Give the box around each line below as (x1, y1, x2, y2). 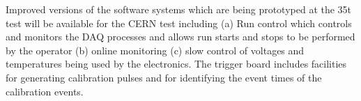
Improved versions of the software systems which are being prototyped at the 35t (6, 2, 352, 16)
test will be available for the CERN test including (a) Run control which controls (6, 15, 352, 30)
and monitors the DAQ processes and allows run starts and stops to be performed (6, 29, 355, 44)
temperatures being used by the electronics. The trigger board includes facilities (6, 56, 347, 71)
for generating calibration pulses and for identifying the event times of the (6, 70, 322, 84)
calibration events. (6, 84, 84, 98)
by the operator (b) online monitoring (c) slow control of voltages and (6, 42, 305, 57)
